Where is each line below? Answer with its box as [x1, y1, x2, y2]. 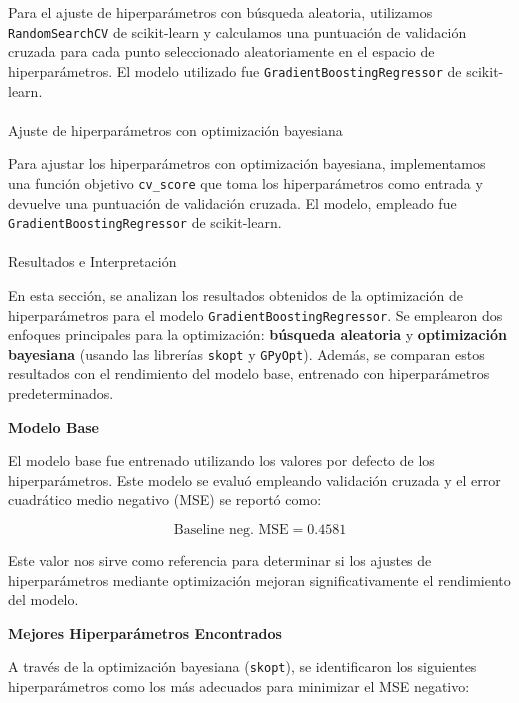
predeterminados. [8, 383, 114, 404]
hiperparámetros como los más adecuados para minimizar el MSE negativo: [8, 676, 470, 697]
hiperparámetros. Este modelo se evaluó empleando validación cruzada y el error [8, 469, 501, 490]
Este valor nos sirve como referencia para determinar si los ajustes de [8, 550, 432, 571]
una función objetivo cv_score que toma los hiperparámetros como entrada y [8, 172, 483, 193]
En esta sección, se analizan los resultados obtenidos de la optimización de [8, 284, 463, 305]
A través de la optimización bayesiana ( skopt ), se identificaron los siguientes [8, 656, 477, 677]
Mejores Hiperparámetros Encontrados [8, 622, 282, 643]
